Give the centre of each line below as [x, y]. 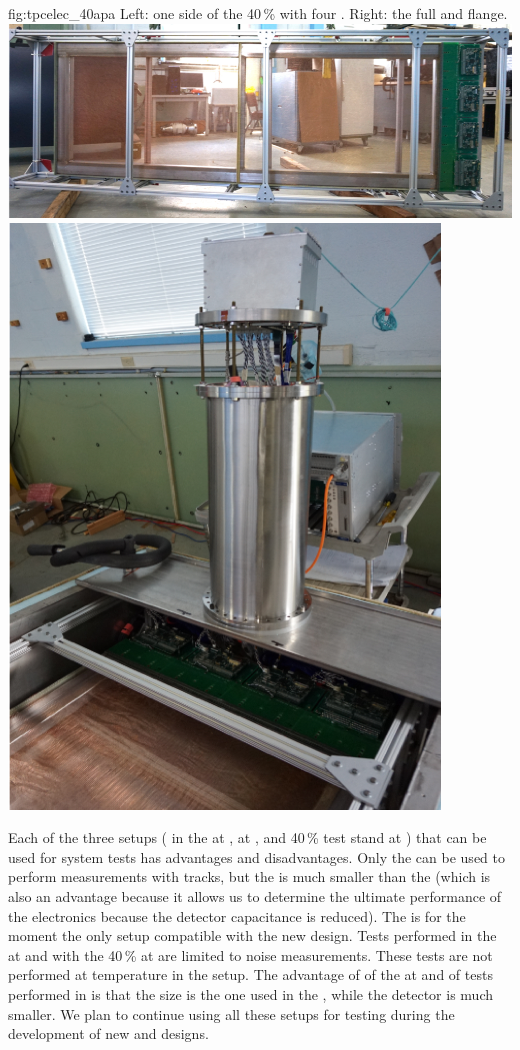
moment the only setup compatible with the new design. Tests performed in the [252, 935]
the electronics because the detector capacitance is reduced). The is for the [237, 915]
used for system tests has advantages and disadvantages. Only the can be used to [256, 856]
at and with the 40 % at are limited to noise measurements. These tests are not [250, 954]
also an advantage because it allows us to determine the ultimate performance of [255, 896]
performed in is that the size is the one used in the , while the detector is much [251, 994]
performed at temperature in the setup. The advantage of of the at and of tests [250, 974]
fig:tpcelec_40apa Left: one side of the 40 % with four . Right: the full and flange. [258, 13]
